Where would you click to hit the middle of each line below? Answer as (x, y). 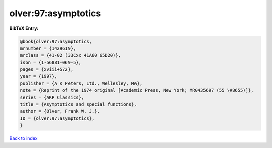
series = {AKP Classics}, (52, 97)
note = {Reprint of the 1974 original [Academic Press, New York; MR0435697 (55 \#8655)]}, (137, 91)
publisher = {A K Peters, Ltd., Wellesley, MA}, (81, 83)
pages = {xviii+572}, (47, 69)
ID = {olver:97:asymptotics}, (57, 118)
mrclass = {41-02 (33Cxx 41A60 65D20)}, (70, 55)
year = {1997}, (39, 76)
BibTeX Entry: (24, 28)
